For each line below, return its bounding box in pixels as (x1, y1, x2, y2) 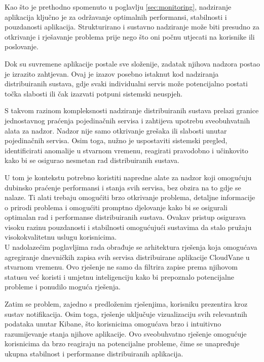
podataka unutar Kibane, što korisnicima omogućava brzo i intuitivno (5, 318, 221, 329)
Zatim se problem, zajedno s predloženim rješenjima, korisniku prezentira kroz (5, 299, 248, 309)
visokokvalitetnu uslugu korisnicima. (5, 232, 117, 242)
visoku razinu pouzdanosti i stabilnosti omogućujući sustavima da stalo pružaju (5, 221, 252, 232)
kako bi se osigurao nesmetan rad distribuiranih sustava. (5, 155, 179, 166)
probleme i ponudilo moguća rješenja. (5, 281, 121, 292)
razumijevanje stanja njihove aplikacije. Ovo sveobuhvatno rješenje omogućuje (5, 328, 247, 339)
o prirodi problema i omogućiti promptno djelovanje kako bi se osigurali (5, 202, 228, 212)
